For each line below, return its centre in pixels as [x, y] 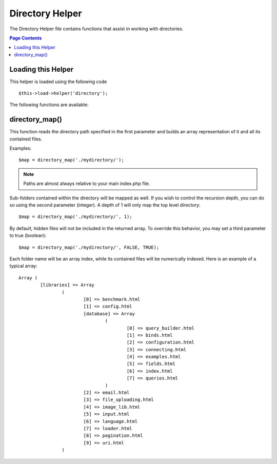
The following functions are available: [49, 105]
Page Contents [26, 38]
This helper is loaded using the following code [58, 82]
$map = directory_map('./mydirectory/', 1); [76, 217]
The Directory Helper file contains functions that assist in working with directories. [96, 29]
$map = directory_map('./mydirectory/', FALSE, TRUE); [89, 247]
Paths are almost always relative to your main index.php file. [87, 184]
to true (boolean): [28, 235]
